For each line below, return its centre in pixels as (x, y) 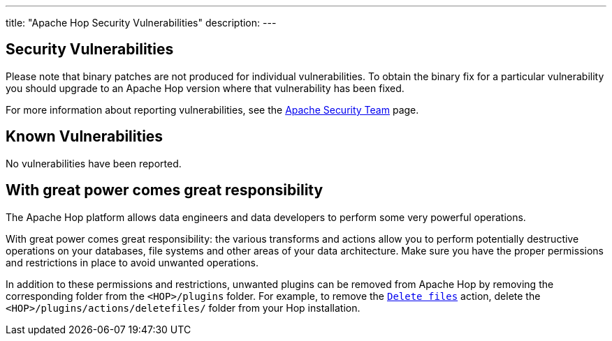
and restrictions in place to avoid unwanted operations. (132, 262)
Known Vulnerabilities (85, 137)
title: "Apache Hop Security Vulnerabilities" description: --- (141, 23)
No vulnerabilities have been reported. (94, 163)
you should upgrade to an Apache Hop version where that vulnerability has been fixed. (205, 88)
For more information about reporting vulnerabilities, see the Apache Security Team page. (212, 109)
